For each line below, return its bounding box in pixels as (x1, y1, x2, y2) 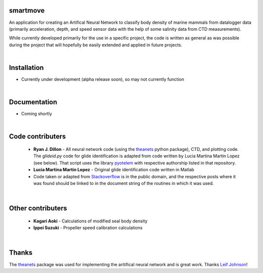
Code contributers (9, 132, 66, 141)
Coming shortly (21, 111, 52, 117)
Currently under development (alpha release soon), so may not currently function (21, 76, 185, 82)
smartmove (9, 6, 45, 15)
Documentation (9, 98, 57, 107)
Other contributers (9, 204, 67, 213)
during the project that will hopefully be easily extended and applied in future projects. (9, 42, 183, 48)
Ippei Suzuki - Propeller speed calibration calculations (33, 225, 143, 231)
